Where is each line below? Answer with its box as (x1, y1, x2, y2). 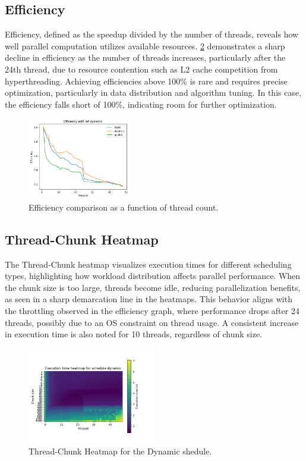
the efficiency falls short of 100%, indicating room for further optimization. (5, 98, 277, 110)
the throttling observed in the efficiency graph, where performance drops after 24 (5, 305, 299, 317)
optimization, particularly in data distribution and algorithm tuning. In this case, (5, 86, 302, 99)
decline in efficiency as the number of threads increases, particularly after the (5, 51, 286, 64)
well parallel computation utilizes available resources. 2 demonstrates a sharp (5, 39, 285, 52)
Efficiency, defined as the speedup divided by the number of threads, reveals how (5, 28, 299, 40)
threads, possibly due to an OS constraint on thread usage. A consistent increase (5, 316, 299, 328)
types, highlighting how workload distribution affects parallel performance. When (5, 269, 301, 282)
